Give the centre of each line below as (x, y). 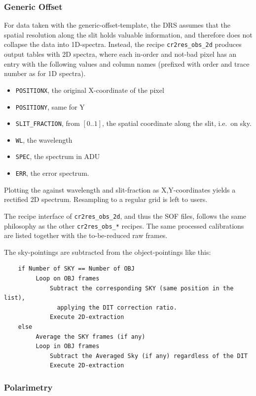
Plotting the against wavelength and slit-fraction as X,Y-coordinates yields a (120, 189)
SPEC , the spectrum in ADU (58, 156)
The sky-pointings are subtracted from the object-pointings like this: (108, 252)
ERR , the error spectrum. (52, 173)
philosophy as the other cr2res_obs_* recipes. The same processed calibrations (124, 225)
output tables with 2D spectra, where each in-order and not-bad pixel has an (120, 54)
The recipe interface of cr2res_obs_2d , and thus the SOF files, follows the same (125, 216)
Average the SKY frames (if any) (91, 337)
